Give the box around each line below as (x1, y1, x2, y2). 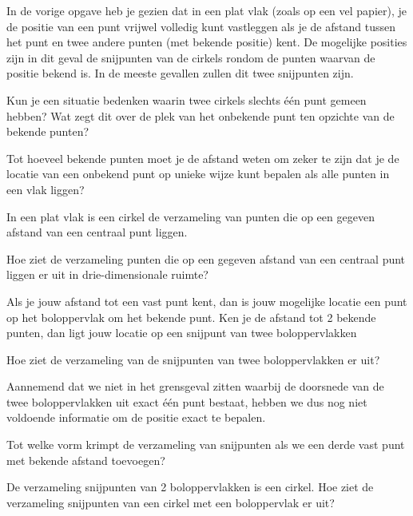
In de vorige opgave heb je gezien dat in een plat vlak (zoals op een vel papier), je (6, 2, 407, 18)
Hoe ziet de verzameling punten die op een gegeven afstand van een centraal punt (6, 250, 406, 267)
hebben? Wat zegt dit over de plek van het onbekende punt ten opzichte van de (6, 107, 395, 124)
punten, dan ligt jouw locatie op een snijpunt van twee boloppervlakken (6, 324, 357, 341)
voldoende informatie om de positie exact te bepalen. (6, 409, 266, 426)
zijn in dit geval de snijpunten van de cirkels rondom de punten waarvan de (6, 49, 375, 65)
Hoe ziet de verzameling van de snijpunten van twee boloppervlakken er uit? (6, 351, 380, 367)
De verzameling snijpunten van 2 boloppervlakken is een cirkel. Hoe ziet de (6, 478, 374, 495)
